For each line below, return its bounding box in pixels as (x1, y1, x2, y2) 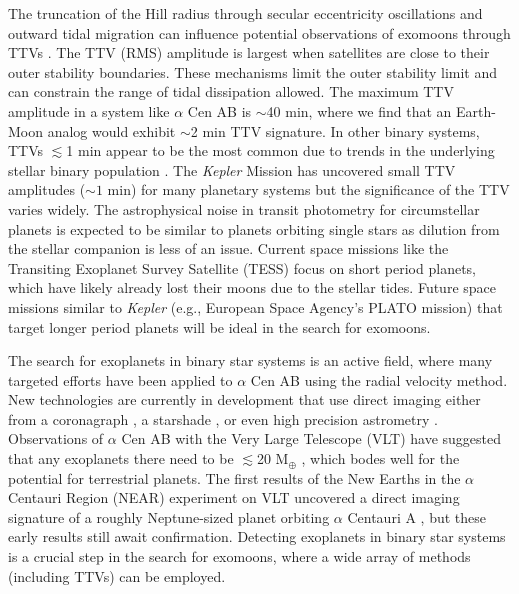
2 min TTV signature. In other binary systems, (190, 120, 480, 141)
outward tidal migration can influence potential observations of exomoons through (8, 22, 511, 43)
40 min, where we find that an (266, 100, 452, 121)
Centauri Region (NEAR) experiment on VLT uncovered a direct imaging (8, 487, 460, 508)
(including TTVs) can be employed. (8, 565, 226, 586)
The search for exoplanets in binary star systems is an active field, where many (8, 350, 493, 371)
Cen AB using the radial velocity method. (250, 369, 508, 390)
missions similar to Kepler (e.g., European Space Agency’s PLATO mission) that (8, 296, 503, 317)
